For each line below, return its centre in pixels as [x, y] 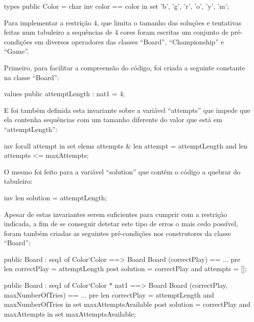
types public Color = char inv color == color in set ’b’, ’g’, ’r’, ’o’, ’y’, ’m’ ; [116, 6]
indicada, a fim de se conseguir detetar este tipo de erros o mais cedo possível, [121, 224]
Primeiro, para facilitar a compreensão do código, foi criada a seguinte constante [125, 67]
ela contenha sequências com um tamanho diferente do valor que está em [113, 119]
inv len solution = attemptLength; [56, 197]
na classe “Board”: [32, 77]
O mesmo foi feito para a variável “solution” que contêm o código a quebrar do [122, 171]
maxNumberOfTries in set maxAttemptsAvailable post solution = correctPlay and [127, 304]
